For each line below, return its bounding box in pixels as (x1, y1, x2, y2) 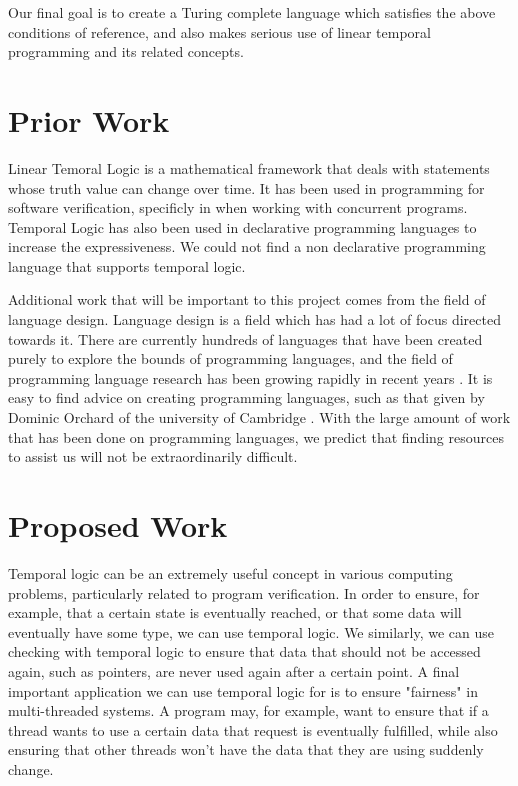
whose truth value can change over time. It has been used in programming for (8, 177, 485, 198)
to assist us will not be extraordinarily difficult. (8, 446, 298, 467)
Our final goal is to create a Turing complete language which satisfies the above (8, 2, 496, 22)
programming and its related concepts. (8, 41, 244, 62)
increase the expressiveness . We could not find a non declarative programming (8, 236, 486, 257)
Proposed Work (8, 505, 228, 545)
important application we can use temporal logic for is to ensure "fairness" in (8, 680, 478, 701)
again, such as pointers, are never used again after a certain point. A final (8, 660, 460, 681)
